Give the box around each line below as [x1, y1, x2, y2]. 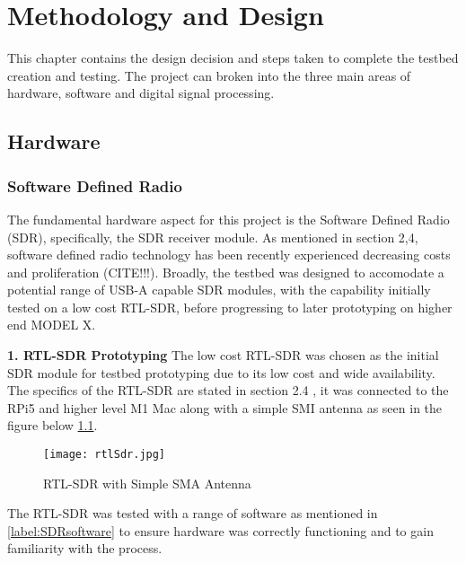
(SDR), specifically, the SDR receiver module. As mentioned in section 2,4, [7, 227, 418, 246]
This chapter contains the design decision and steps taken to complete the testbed [7, 48, 459, 67]
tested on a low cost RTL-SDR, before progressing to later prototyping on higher [7, 297, 453, 316]
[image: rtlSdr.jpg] [43, 448, 166, 462]
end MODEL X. [7, 315, 96, 334]
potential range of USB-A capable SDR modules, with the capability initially [7, 280, 431, 299]
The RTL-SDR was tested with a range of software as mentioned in [7, 504, 378, 523]
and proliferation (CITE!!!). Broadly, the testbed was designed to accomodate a [7, 262, 444, 281]
